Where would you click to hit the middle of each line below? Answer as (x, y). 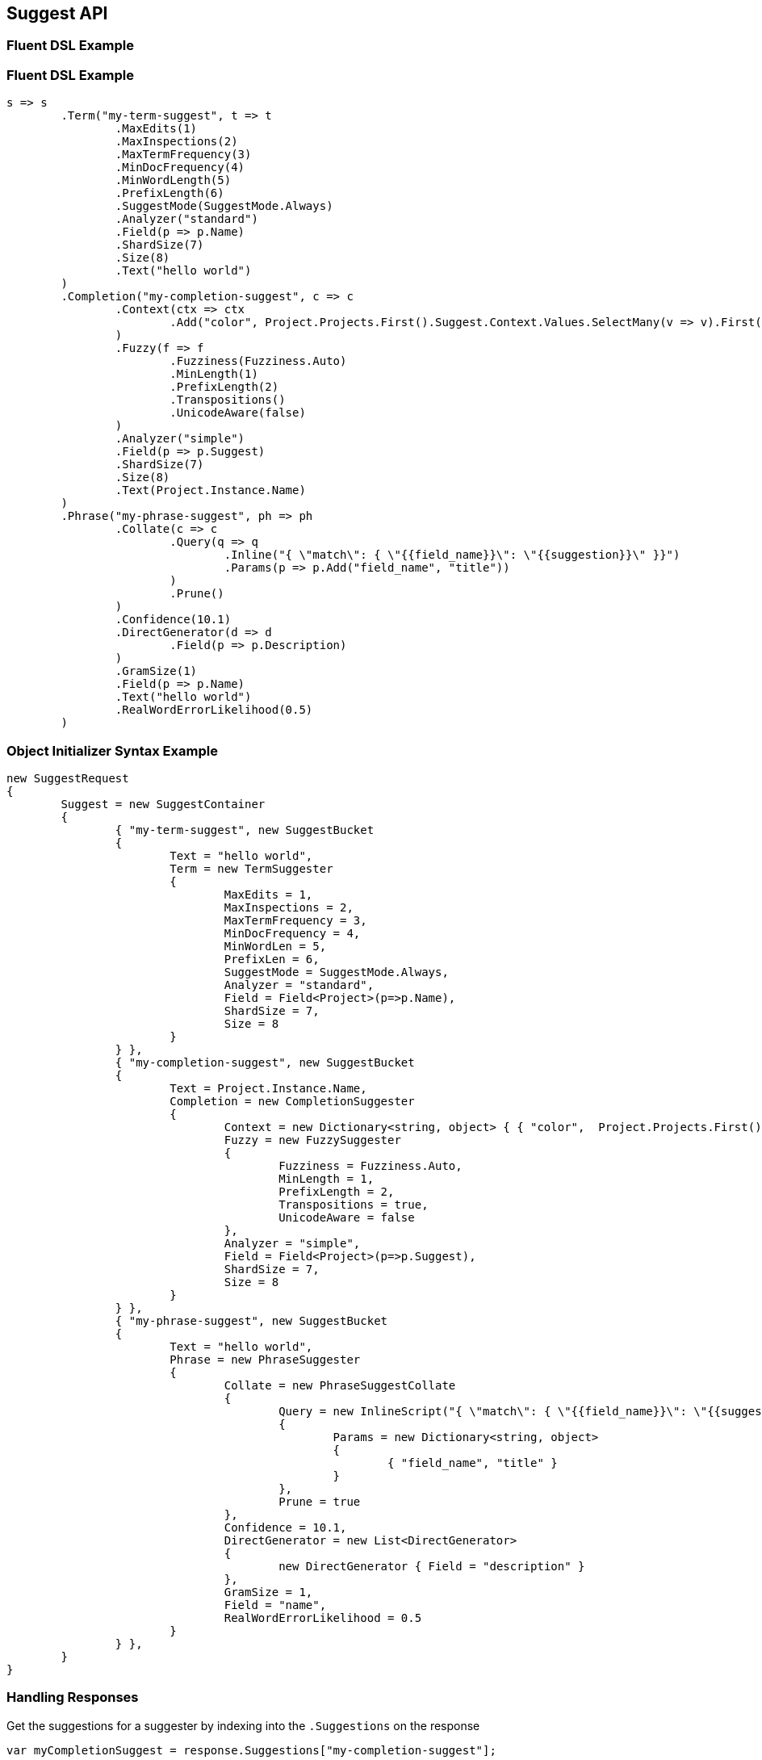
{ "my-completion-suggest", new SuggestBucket (265, 1062)
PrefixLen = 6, (272, 959)
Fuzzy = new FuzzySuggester (312, 1140)
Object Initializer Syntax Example (112, 750)
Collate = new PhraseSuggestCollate (340, 1385)
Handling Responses (73, 1697)
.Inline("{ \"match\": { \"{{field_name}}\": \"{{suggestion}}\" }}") (452, 555)
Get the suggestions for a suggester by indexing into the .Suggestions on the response (243, 1725)
